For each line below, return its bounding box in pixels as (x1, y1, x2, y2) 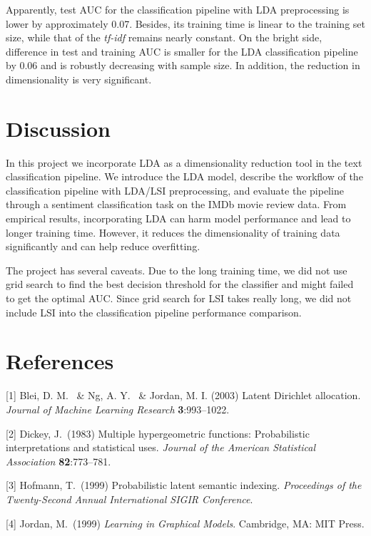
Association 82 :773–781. (6, 453, 111, 468)
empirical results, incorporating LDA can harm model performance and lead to (6, 211, 351, 226)
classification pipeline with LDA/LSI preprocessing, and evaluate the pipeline (6, 182, 344, 197)
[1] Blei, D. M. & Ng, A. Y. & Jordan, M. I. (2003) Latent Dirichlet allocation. (6, 388, 361, 403)
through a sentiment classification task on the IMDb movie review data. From (6, 197, 347, 212)
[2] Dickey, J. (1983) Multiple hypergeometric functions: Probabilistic (6, 426, 310, 440)
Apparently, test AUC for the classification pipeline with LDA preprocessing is (6, 2, 350, 16)
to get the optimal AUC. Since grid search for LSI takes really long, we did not (6, 291, 352, 306)
